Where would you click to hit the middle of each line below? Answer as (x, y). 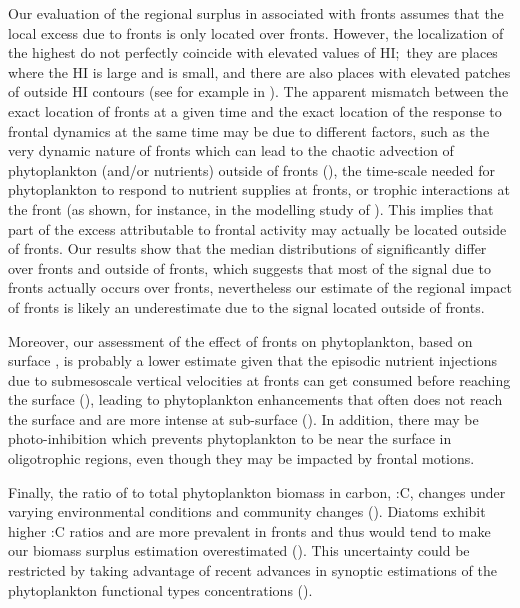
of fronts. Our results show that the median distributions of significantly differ (247, 248)
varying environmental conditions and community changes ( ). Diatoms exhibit (247, 511)
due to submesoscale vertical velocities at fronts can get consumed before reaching (259, 379)
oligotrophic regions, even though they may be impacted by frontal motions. (241, 458)
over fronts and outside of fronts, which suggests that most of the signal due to (249, 267)
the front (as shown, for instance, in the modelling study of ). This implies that (251, 208)
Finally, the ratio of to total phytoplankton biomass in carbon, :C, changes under (257, 491)
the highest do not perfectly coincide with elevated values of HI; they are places (253, 52)
